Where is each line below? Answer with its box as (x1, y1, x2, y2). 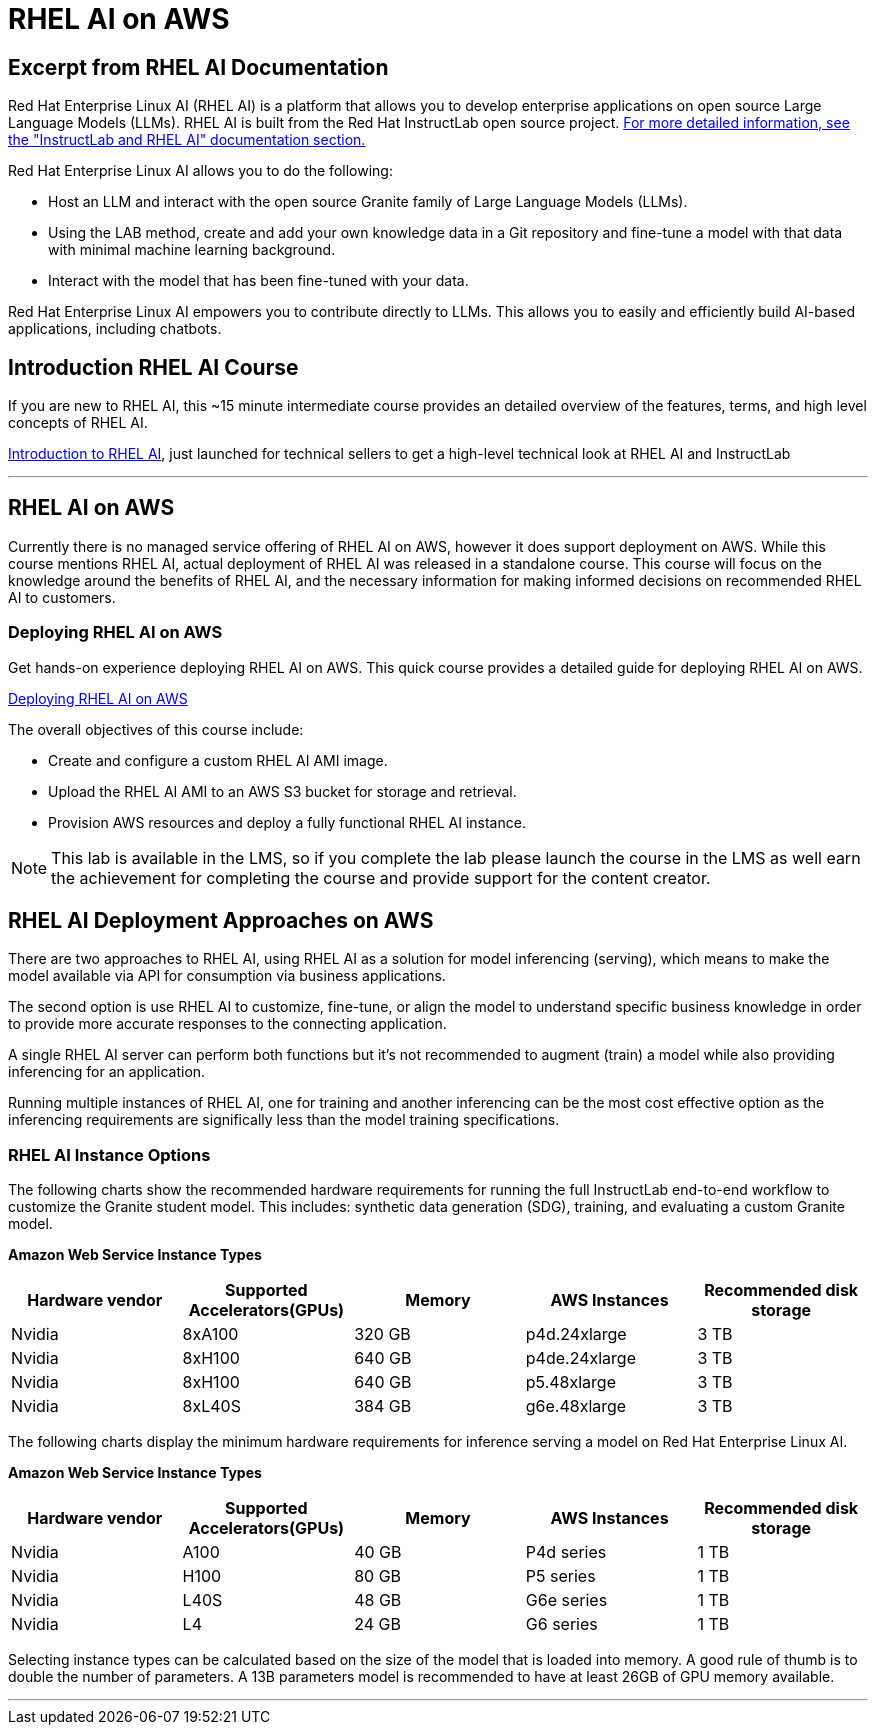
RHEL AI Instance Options (8, 1144, 211, 1165)
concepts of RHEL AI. (8, 414, 148, 432)
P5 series (525, 1566, 596, 1587)
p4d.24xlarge (525, 1324, 627, 1345)
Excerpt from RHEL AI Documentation (8, 54, 389, 80)
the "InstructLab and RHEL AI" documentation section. (8, 131, 366, 149)
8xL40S (182, 1396, 241, 1417)
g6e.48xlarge (525, 1396, 627, 1417)
